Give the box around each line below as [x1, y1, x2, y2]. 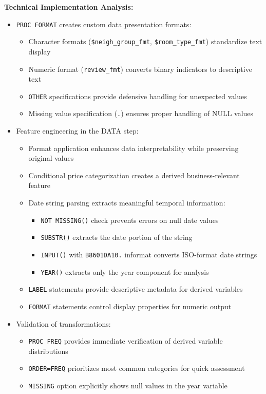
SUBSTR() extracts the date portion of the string [41, 232, 193, 242]
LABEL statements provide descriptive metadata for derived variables [28, 284, 243, 294]
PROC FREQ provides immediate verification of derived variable [28, 335, 223, 346]
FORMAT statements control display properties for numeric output [28, 301, 232, 311]
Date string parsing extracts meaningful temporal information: [28, 197, 225, 208]
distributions [28, 345, 68, 356]
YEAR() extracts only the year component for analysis [41, 266, 209, 277]
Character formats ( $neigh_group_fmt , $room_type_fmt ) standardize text [28, 36, 262, 47]
